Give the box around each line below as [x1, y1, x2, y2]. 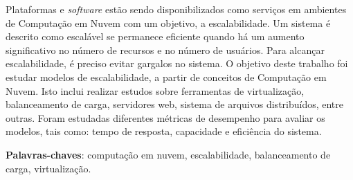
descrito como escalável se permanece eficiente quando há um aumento [6, 29, 305, 44]
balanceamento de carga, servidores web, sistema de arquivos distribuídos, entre [6, 97, 344, 111]
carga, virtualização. [6, 161, 91, 175]
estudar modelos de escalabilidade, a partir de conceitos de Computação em [6, 69, 327, 84]
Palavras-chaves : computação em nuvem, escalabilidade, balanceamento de [6, 147, 331, 161]
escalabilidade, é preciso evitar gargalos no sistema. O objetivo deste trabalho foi [6, 56, 348, 71]
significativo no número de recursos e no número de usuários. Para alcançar [6, 42, 325, 57]
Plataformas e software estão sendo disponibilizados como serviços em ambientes [6, 2, 347, 16]
